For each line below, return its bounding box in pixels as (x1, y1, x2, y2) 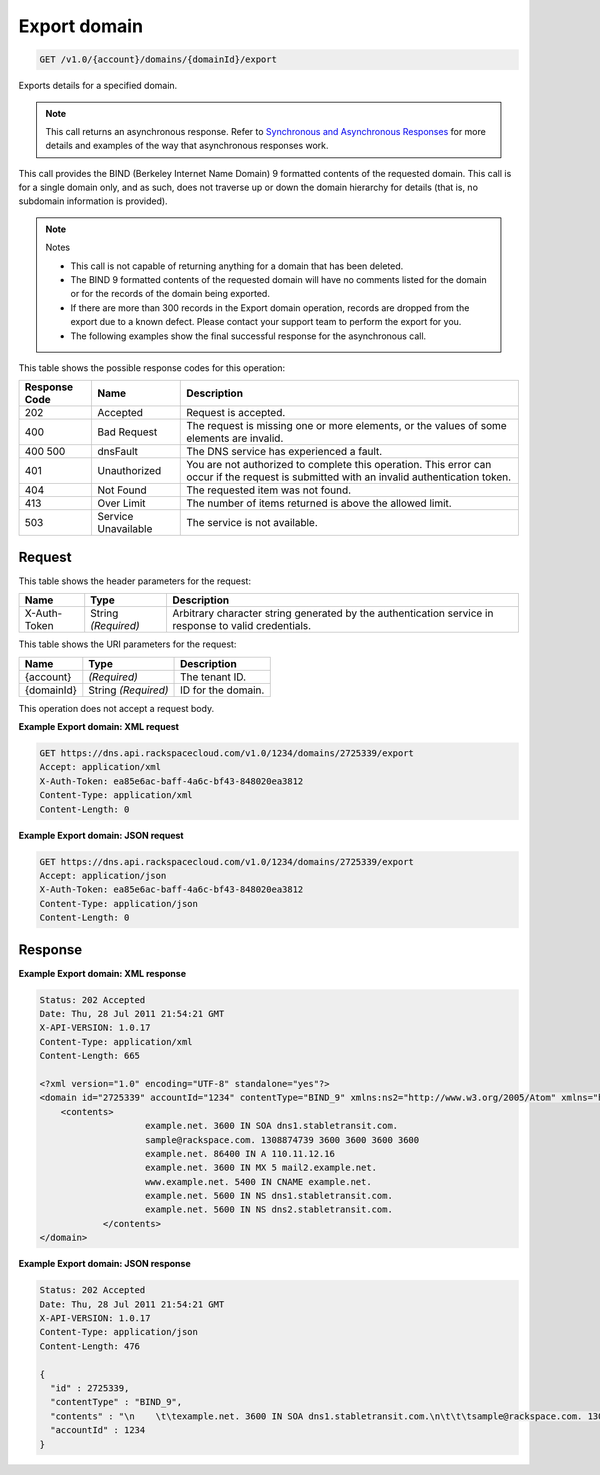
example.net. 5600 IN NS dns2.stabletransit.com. (145, 1204, 394, 1215)
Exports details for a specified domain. (18, 80, 178, 92)
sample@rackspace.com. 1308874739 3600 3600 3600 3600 (145, 1134, 420, 1145)
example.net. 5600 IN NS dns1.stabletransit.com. (145, 1190, 394, 1202)
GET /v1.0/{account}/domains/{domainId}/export (39, 54, 277, 65)
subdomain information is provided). (18, 195, 169, 207)
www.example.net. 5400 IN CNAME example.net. (145, 1176, 372, 1187)
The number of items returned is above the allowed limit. (186, 496, 452, 510)
